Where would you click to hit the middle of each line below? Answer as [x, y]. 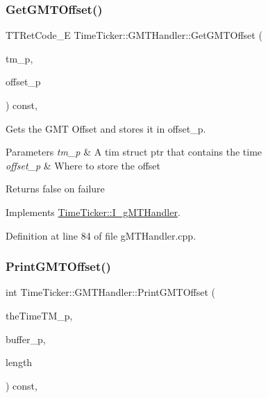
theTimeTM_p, [39, 315]
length [19, 362]
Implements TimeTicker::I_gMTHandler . [93, 212]
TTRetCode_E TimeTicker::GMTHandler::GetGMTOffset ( [134, 35]
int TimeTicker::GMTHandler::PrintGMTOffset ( [110, 292]
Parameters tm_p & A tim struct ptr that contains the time [134, 152]
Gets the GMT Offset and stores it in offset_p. [106, 128]
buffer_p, [26, 339]
